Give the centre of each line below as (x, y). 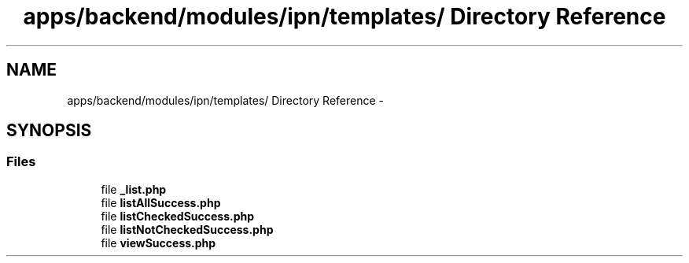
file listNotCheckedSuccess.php (187, 229)
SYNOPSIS (49, 131)
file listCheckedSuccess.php (178, 216)
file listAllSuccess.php (161, 202)
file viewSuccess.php (158, 243)
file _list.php (134, 189)
